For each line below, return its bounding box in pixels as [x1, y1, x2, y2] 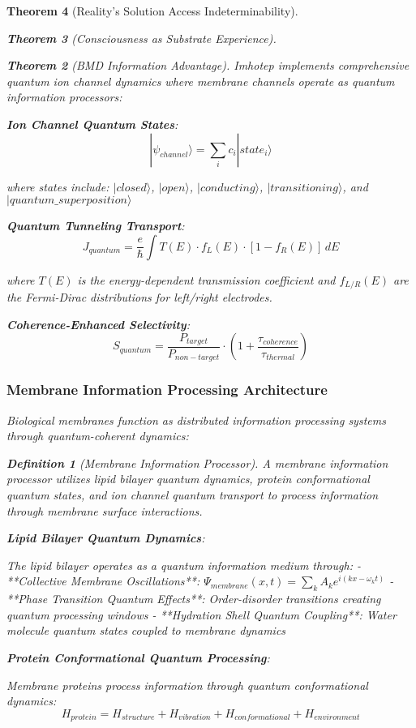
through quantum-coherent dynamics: [6, 427, 189, 444]
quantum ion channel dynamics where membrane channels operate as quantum [6, 72, 395, 89]
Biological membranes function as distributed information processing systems [6, 411, 386, 428]
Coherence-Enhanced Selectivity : [6, 315, 191, 332]
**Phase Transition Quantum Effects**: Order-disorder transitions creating [6, 590, 381, 607]
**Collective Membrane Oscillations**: [6, 572, 200, 589]
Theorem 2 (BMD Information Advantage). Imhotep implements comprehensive [6, 57, 410, 74]
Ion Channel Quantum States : [6, 115, 178, 132]
